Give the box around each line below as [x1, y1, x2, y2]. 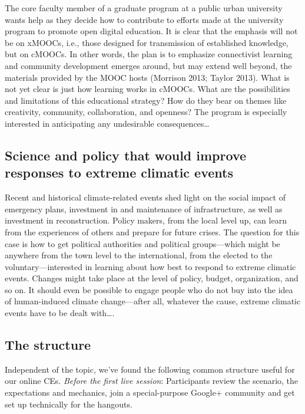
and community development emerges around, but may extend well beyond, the [5, 59, 292, 71]
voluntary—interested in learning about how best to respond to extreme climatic [5, 260, 296, 272]
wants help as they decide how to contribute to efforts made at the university [5, 13, 284, 25]
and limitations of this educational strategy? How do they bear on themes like [5, 94, 287, 106]
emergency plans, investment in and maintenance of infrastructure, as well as [5, 202, 283, 215]
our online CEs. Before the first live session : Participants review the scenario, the [5, 374, 299, 387]
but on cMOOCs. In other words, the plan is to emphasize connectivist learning [5, 48, 293, 60]
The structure [5, 336, 91, 354]
